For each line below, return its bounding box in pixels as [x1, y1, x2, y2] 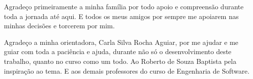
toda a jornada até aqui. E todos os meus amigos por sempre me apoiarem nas [4, 11, 239, 21]
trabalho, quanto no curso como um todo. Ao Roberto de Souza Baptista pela [4, 56, 236, 66]
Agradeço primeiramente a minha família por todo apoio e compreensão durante [4, 1, 244, 11]
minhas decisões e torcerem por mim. [4, 20, 115, 31]
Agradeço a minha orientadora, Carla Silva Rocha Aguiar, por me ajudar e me [4, 37, 238, 47]
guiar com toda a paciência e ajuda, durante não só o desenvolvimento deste [4, 46, 232, 57]
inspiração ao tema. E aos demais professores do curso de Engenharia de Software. [4, 65, 250, 76]
